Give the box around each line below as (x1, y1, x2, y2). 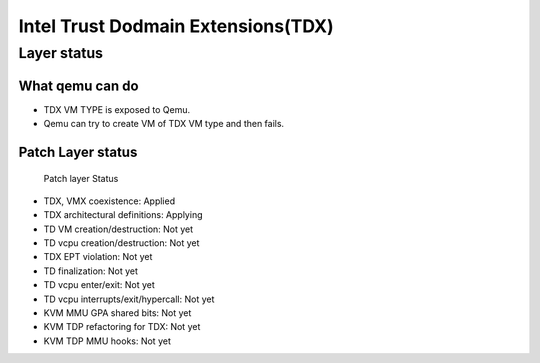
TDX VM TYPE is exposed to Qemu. (43, 103, 190, 115)
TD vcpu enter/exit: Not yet (43, 279, 155, 291)
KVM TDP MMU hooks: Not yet (43, 335, 172, 347)
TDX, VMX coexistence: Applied (43, 195, 175, 207)
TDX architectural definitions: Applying (43, 209, 203, 221)
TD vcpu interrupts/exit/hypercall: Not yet (43, 293, 215, 305)
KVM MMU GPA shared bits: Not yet (43, 307, 192, 319)
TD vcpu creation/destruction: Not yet (43, 237, 200, 249)
